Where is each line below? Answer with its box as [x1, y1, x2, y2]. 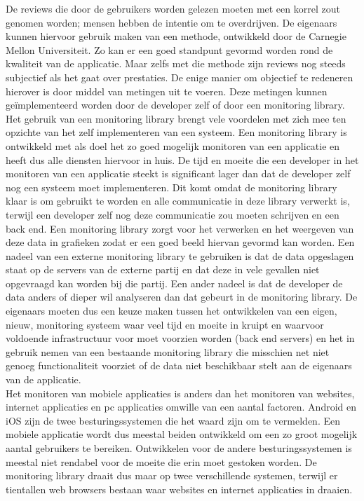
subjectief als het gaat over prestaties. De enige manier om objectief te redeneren [6, 69, 353, 84]
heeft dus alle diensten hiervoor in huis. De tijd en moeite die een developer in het [6, 152, 359, 167]
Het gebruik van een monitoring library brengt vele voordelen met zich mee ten [6, 111, 346, 125]
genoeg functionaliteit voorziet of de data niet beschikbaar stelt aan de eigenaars [6, 358, 352, 373]
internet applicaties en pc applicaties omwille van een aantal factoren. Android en [6, 399, 356, 414]
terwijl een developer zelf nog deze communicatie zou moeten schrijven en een [6, 207, 339, 221]
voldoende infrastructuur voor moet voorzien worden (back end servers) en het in [6, 331, 355, 345]
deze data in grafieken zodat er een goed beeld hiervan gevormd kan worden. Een [6, 235, 355, 249]
